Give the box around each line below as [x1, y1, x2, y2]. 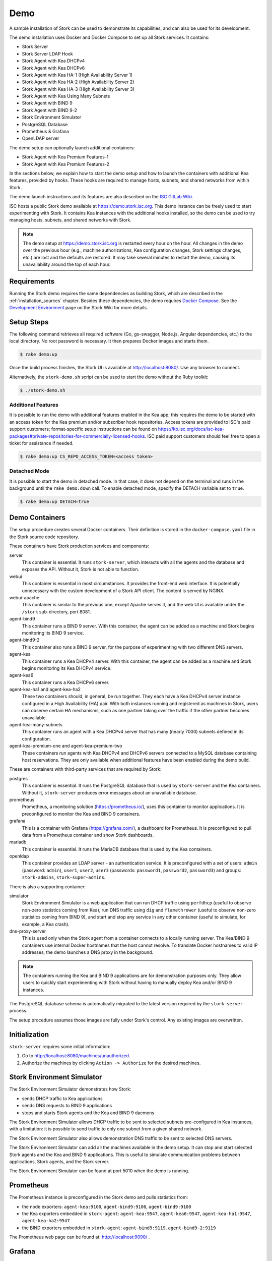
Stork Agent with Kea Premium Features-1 [22, 154, 109, 160]
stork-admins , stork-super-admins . [22, 874, 106, 880]
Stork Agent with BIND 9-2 [22, 107, 78, 113]
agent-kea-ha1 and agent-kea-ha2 [9, 686, 81, 693]
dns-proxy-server [9, 928, 46, 934]
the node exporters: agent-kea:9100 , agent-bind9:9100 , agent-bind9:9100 [22, 1203, 191, 1210]
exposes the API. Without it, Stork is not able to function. [22, 566, 140, 572]
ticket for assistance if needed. [9, 440, 74, 446]
